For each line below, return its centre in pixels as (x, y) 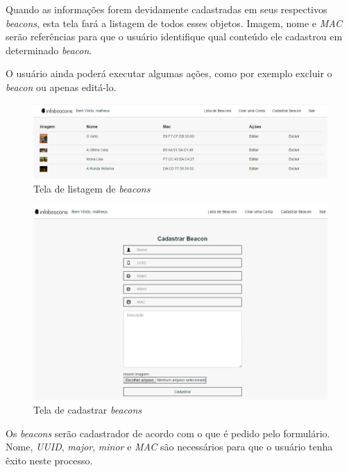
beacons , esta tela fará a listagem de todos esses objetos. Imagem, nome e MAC (174, 23)
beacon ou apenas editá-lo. (61, 87)
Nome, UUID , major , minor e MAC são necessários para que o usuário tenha (169, 447)
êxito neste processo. (49, 460)
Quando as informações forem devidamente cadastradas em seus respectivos (167, 9)
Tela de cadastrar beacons (88, 409)
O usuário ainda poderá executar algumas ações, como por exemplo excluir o (169, 73)
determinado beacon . (49, 50)
